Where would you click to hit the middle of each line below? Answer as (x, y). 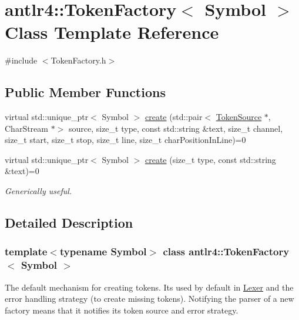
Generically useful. (38, 191)
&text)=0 (22, 171)
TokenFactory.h (78, 60)
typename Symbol (103, 251)
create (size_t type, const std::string (210, 159)
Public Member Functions (85, 92)
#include (21, 60)
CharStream (26, 128)
